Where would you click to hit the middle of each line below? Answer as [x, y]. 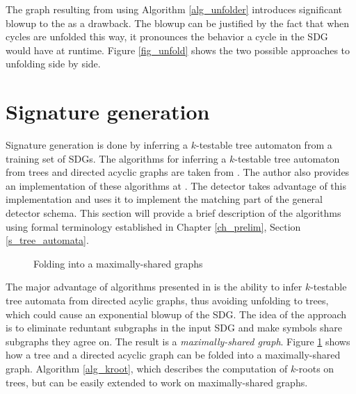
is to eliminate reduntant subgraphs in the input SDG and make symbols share [174, 328]
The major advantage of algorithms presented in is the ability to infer [154, 287]
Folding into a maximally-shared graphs [118, 263]
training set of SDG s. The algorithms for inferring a [116, 158]
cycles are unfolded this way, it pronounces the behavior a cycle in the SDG [167, 36]
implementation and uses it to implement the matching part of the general [164, 199]
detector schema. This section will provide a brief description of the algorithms [173, 213]
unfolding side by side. [53, 64]
